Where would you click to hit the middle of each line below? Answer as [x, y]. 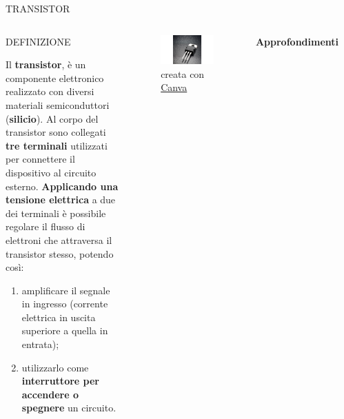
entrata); [40, 344]
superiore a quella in [65, 330]
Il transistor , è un [46, 64]
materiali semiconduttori [58, 104]
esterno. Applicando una [62, 186]
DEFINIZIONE [38, 41]
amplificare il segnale [66, 290]
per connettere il [40, 159]
